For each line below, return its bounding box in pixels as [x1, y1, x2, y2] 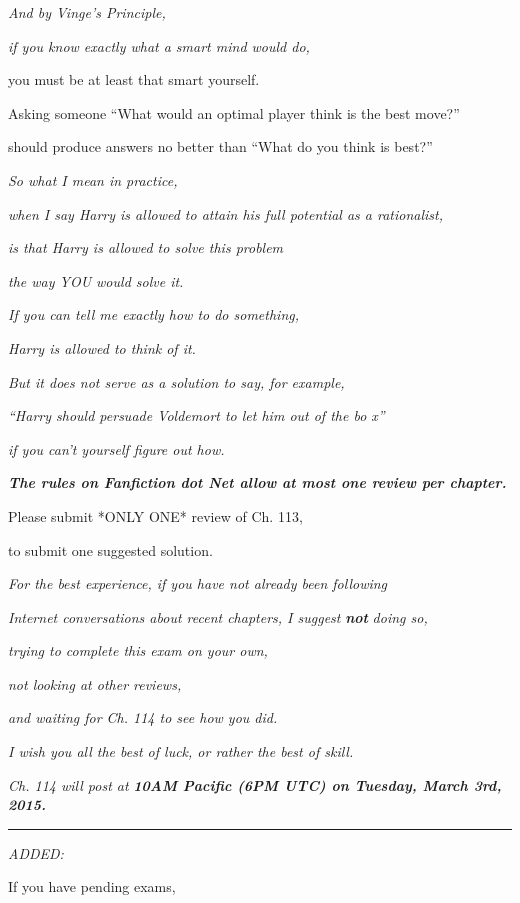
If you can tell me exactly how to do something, [8, 304, 300, 325]
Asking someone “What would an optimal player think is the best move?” [8, 102, 460, 123]
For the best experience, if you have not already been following [8, 573, 388, 594]
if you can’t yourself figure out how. [8, 438, 225, 459]
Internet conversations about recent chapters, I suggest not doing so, [8, 606, 428, 627]
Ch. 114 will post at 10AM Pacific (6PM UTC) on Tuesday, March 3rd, [8, 774, 502, 795]
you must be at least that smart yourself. [8, 69, 260, 90]
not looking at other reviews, [8, 673, 182, 694]
